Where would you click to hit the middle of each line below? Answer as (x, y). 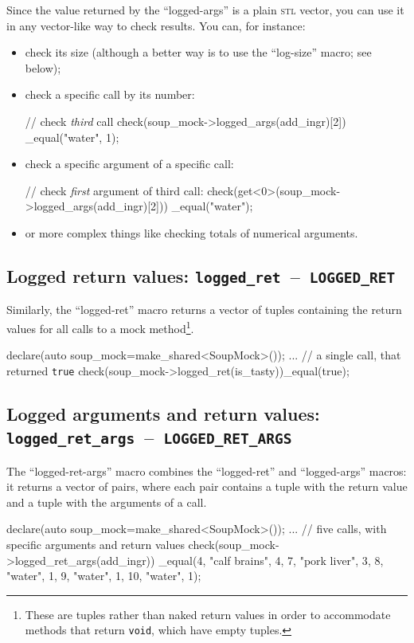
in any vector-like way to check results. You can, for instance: (156, 25)
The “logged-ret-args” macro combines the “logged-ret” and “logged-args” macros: (207, 470)
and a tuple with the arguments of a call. (107, 502)
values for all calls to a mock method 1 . (100, 327)
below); (43, 67)
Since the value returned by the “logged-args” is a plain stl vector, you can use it (205, 10)
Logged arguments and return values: (163, 413)
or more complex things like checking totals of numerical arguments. (191, 232)
